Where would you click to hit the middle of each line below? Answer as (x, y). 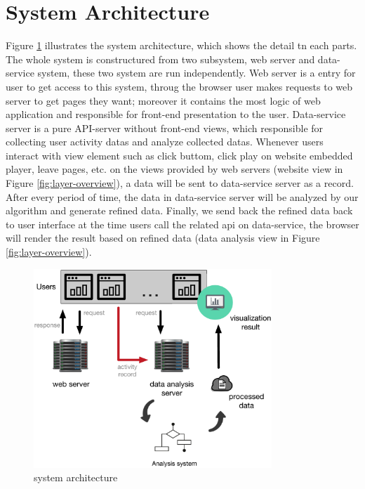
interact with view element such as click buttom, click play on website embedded (179, 155)
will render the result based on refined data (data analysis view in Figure (163, 238)
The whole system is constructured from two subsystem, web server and (160, 59)
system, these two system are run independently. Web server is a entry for (197, 73)
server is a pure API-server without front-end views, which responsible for (165, 128)
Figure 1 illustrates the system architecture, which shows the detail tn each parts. (181, 45)
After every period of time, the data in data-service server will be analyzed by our (182, 196)
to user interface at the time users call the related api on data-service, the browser (182, 224)
